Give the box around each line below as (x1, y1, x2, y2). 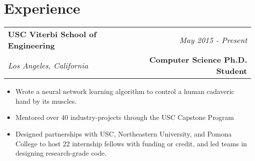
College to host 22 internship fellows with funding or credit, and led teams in (15, 138, 247, 148)
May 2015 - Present (179, 34, 247, 46)
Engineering (8, 40, 55, 51)
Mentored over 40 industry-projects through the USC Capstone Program (15, 112, 234, 122)
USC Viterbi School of (8, 28, 97, 40)
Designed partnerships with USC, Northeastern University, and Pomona (15, 128, 232, 138)
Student (216, 65, 247, 77)
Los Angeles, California (8, 59, 88, 71)
